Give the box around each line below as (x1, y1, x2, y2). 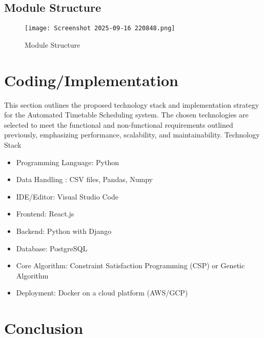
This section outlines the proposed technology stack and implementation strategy (4, 99, 259, 110)
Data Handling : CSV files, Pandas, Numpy (16, 174, 153, 185)
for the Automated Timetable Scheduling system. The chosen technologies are (4, 109, 249, 120)
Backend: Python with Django (16, 225, 112, 236)
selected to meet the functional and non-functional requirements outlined (4, 119, 233, 130)
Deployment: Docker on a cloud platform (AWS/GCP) (16, 287, 188, 298)
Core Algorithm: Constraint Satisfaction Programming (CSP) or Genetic (16, 260, 245, 271)
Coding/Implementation (4, 69, 178, 90)
